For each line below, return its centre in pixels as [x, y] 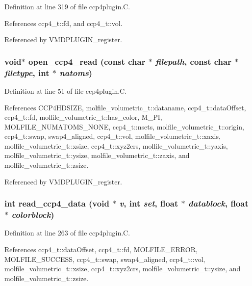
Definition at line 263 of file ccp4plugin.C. [67, 233]
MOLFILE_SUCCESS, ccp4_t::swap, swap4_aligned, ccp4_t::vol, [105, 259]
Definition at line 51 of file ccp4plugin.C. [66, 91]
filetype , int [27, 72]
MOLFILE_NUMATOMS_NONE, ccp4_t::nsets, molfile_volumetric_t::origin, [124, 126]
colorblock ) [33, 215]
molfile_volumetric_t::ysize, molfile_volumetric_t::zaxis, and [97, 155]
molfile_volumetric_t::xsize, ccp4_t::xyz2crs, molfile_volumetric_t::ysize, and [123, 269]
